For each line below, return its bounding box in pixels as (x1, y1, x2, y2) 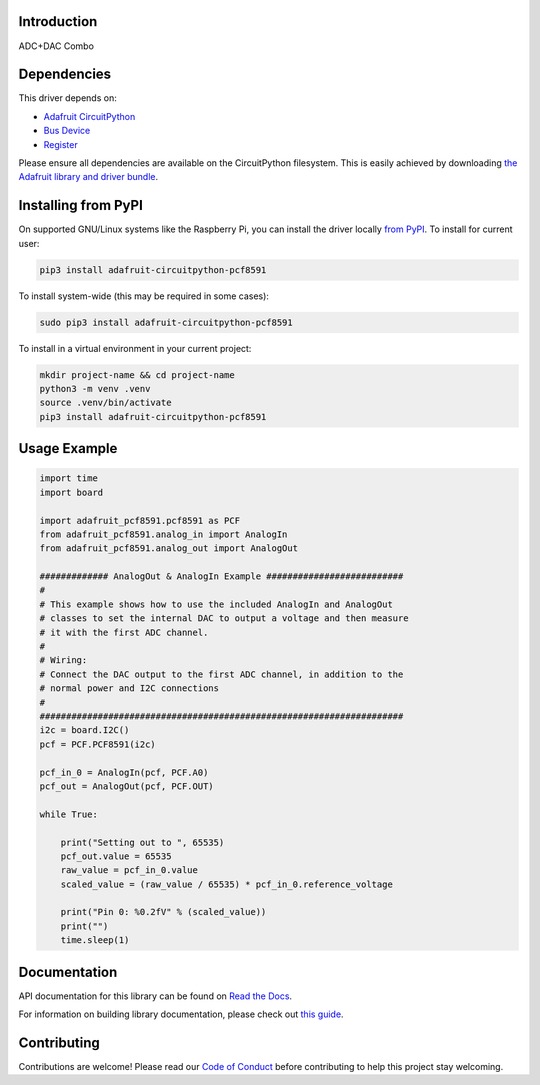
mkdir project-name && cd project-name (39, 369, 235, 380)
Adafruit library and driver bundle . (18, 171, 159, 183)
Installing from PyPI (18, 197, 144, 214)
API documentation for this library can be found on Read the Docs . (18, 990, 293, 1002)
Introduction (18, 13, 98, 30)
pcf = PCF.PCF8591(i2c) (39, 738, 157, 750)
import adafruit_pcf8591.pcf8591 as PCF (39, 515, 240, 526)
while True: (39, 808, 99, 820)
